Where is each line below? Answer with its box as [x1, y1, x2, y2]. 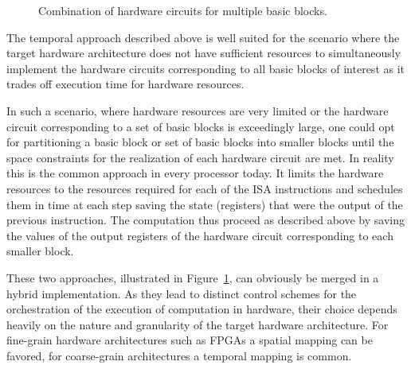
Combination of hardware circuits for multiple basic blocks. [38, 2, 327, 18]
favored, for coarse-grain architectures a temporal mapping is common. [6, 347, 352, 363]
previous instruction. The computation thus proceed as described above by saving [6, 212, 405, 228]
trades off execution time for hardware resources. [6, 76, 245, 92]
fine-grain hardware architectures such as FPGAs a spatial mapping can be [6, 332, 373, 348]
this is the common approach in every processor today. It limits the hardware [6, 165, 384, 181]
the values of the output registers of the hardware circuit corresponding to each [6, 227, 393, 243]
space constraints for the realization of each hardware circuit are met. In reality [6, 149, 394, 165]
